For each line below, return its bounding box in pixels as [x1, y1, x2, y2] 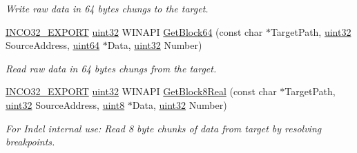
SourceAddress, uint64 [6, 38, 99, 52]
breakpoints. [6, 134, 55, 149]
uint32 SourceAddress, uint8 [6, 97, 125, 112]
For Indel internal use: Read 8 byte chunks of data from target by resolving [6, 121, 322, 135]
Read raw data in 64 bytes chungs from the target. [6, 61, 217, 75]
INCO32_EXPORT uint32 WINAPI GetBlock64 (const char [6, 24, 263, 39]
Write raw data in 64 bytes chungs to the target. [6, 1, 209, 15]
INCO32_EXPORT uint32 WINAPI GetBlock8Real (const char [6, 84, 277, 99]
